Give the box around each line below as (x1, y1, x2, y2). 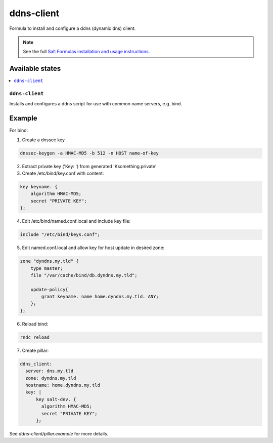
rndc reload (20, 334, 50, 340)
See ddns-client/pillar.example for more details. (9, 430, 109, 436)
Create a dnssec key (22, 137, 65, 143)
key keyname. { (20, 184, 58, 190)
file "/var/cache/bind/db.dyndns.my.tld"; (30, 272, 138, 278)
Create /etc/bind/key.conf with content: (22, 170, 104, 177)
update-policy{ (30, 287, 68, 292)
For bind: (9, 127, 28, 134)
